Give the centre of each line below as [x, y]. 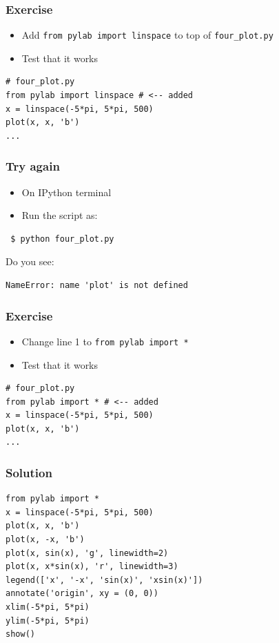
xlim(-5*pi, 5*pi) [48, 607]
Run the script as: [60, 215]
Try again [33, 166]
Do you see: [30, 261]
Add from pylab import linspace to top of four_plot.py [147, 35]
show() [20, 634]
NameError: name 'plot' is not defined [97, 286]
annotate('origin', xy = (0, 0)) [82, 594]
